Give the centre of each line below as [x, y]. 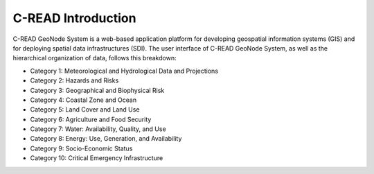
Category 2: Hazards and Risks [74, 80]
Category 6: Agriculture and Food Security [91, 119]
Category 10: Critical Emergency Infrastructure [97, 158]
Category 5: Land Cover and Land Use [85, 110]
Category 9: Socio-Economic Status [81, 148]
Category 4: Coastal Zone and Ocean [83, 100]
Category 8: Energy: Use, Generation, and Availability [106, 139]
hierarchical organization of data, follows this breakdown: [95, 58]
